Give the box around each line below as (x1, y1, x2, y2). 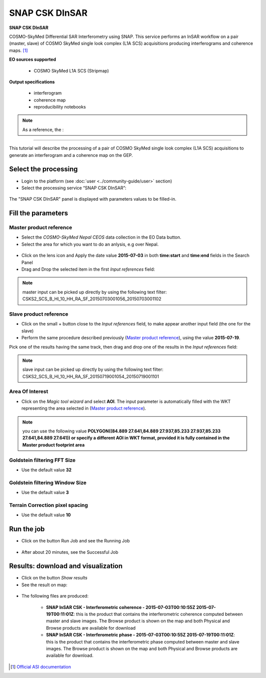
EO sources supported (9, 57, 56, 63)
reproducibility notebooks (33, 104, 86, 110)
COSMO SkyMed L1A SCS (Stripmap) (33, 68, 109, 73)
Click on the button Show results (21, 575, 88, 581)
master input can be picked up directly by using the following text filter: (22, 289, 167, 295)
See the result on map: (21, 582, 67, 588)
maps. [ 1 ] (9, 47, 28, 53)
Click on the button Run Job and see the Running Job (21, 538, 130, 544)
